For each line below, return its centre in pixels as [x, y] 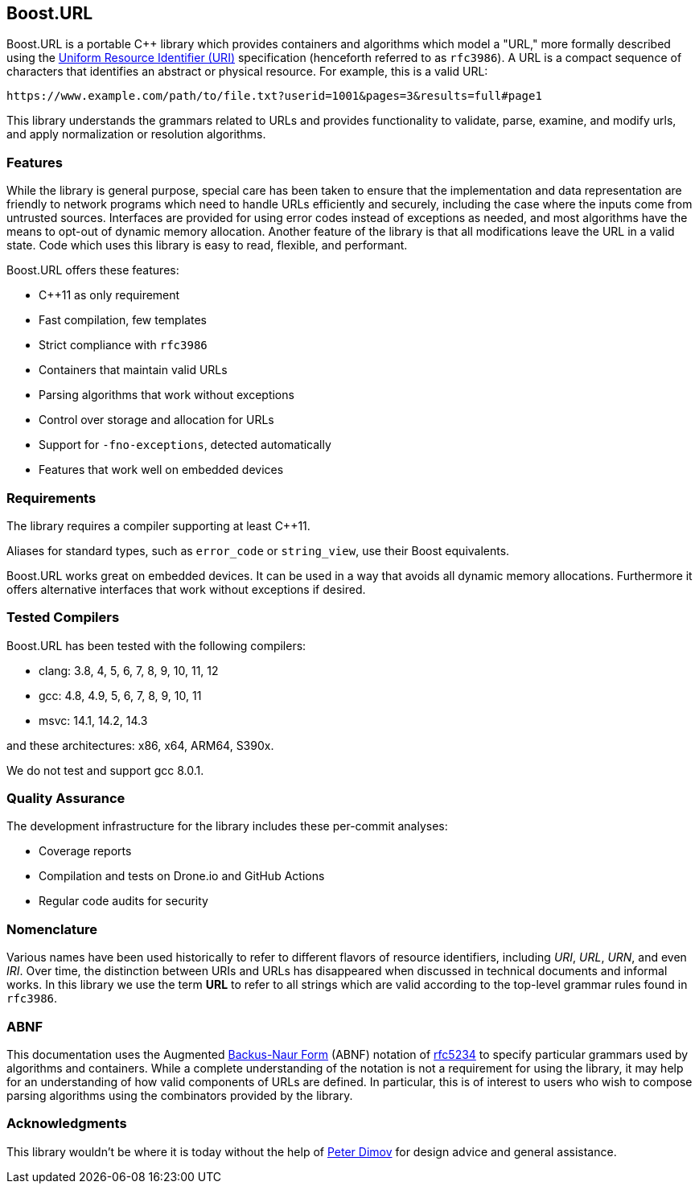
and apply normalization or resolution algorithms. [136, 134]
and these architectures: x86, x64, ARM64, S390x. [140, 745]
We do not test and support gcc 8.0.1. [105, 770]
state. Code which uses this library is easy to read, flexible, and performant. [207, 245]
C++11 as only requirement [109, 295]
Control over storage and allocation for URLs [156, 420]
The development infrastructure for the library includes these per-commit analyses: [227, 826]
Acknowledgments [67, 1124]
